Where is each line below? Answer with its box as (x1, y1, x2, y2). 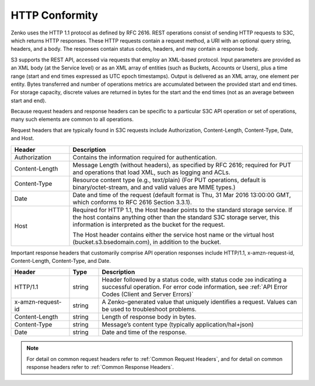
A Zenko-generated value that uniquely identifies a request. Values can (101, 298, 297, 306)
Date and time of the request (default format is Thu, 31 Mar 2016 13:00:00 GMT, (72, 190, 291, 199)
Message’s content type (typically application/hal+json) (101, 321, 254, 329)
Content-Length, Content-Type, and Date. (10, 258, 111, 265)
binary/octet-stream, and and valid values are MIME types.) (72, 183, 236, 191)
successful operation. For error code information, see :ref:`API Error (101, 283, 288, 291)
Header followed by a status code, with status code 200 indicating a (101, 276, 287, 284)
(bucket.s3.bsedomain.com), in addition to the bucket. (72, 238, 222, 246)
